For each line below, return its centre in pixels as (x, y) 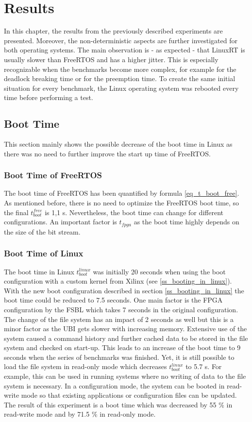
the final (16, 212)
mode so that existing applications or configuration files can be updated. (129, 395)
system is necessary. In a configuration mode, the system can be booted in (114, 385)
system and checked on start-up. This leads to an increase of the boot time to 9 (122, 347)
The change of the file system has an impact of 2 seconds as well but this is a (119, 319)
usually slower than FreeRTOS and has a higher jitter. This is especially (111, 59)
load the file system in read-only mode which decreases (85, 366)
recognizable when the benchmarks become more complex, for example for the (120, 69)
